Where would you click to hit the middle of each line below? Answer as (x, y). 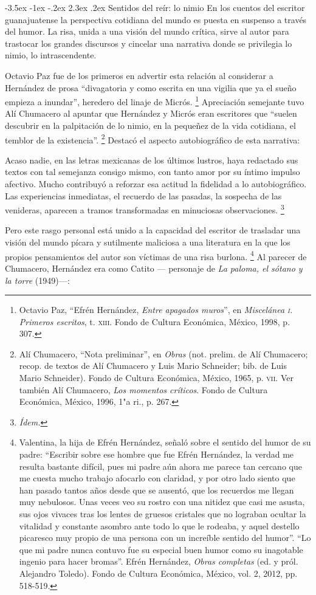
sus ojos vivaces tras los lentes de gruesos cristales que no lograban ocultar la (163, 514)
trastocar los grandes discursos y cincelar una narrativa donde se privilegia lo (149, 43)
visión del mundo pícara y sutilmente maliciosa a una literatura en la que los (148, 242)
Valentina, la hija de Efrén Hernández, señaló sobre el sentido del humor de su (165, 442)
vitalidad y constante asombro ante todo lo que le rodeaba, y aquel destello (159, 525)
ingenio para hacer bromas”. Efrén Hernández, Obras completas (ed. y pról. (159, 561)
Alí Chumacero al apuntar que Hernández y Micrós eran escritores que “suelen (151, 113)
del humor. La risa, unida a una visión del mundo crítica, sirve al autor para (147, 31)
